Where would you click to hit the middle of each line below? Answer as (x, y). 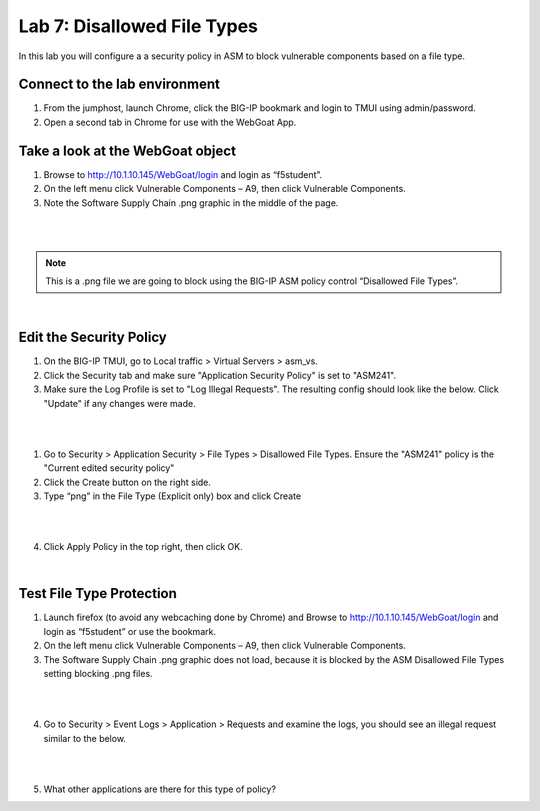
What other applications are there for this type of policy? (160, 789)
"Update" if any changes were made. (119, 403)
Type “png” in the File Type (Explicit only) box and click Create (172, 496)
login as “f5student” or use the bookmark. (130, 631)
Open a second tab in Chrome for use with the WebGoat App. (170, 122)
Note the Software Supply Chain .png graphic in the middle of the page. (191, 202)
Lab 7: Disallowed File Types (138, 26)
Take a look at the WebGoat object (127, 150)
